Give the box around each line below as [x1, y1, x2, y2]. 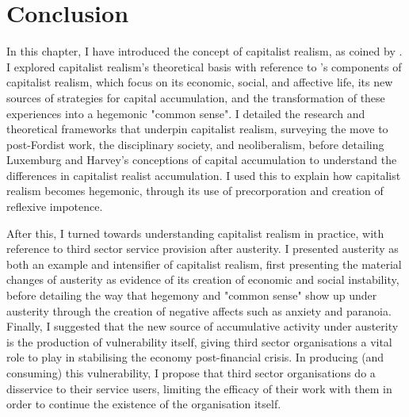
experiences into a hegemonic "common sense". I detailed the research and [6, 105, 365, 121]
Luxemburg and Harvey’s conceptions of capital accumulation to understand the [6, 151, 397, 168]
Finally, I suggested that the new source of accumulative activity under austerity [6, 318, 399, 335]
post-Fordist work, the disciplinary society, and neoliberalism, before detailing [6, 136, 384, 152]
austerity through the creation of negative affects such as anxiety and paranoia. [6, 302, 392, 319]
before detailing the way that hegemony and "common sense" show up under [6, 287, 377, 304]
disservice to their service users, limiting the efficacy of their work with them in [6, 380, 392, 396]
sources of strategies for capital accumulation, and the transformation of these [6, 89, 385, 105]
